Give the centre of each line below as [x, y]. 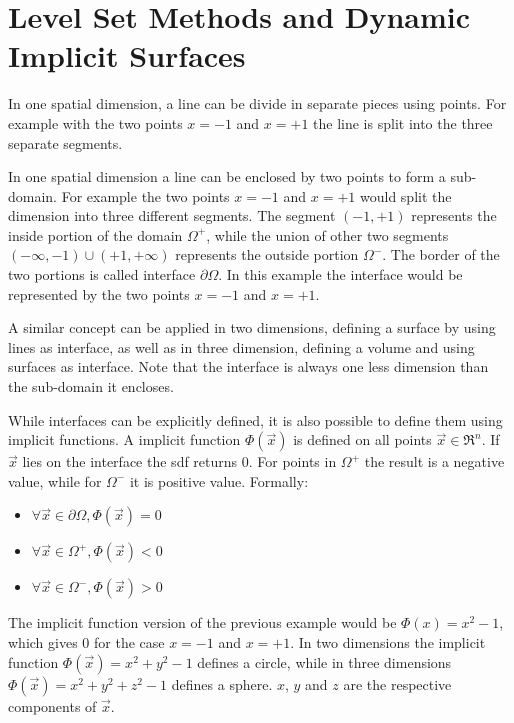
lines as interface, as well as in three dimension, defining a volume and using [241, 346]
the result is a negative [434, 461]
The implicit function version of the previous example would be [202, 622]
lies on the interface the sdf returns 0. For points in [179, 461]
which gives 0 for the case [86, 642]
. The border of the [441, 254]
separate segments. [65, 142]
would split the [405, 195]
